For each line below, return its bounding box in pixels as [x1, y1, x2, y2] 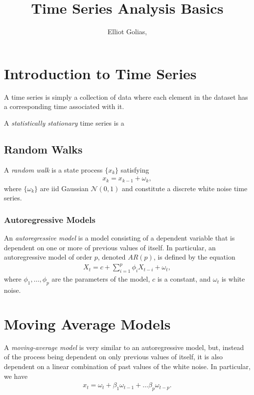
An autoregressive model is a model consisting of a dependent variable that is [4, 233, 235, 243]
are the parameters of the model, [51, 274, 150, 284]
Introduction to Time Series [4, 63, 197, 83]
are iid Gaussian [40, 183, 89, 193]
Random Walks [4, 141, 83, 156]
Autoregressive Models [4, 213, 95, 225]
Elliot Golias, [107, 26, 147, 37]
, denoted [97, 252, 126, 262]
